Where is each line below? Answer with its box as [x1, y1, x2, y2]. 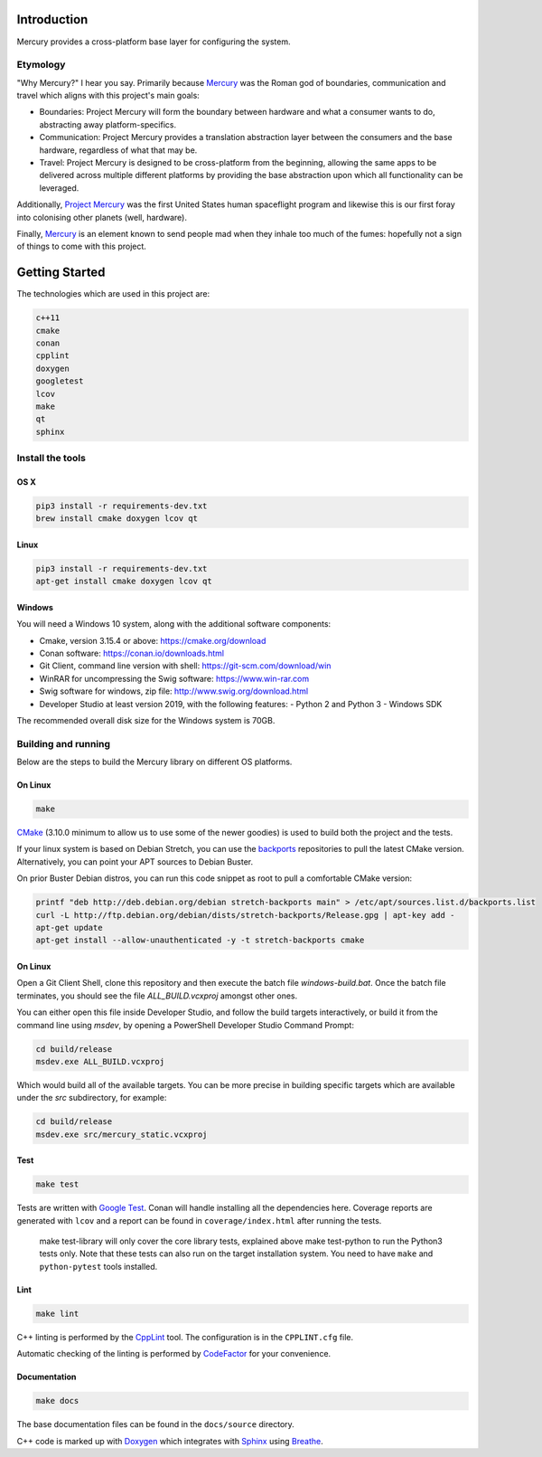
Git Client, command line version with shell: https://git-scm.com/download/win [39, 660, 332, 671]
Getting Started [16, 265, 106, 280]
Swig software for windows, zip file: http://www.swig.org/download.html [39, 686, 309, 696]
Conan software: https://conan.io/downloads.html [39, 648, 225, 659]
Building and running [16, 737, 111, 750]
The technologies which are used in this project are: [16, 289, 210, 299]
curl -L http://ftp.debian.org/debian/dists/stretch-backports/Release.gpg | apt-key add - [35, 910, 455, 920]
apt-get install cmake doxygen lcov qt [35, 576, 212, 587]
